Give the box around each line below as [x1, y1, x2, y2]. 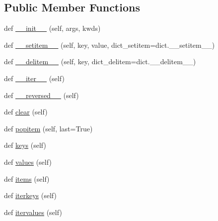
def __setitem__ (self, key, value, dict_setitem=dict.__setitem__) [4, 39, 215, 50]
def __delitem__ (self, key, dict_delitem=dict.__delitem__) [4, 56, 196, 67]
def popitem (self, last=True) [4, 123, 93, 133]
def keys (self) [4, 140, 46, 150]
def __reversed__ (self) [4, 90, 79, 100]
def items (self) [4, 173, 50, 184]
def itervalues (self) [4, 207, 62, 217]
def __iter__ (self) [4, 73, 65, 83]
